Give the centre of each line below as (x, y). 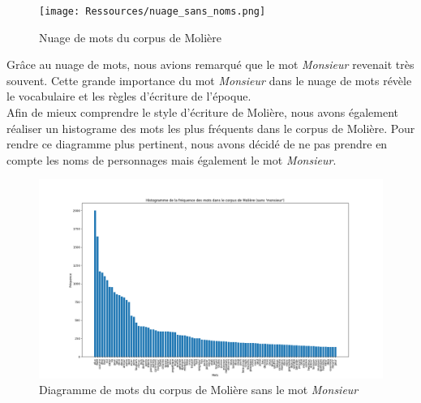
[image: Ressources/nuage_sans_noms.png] (153, 11)
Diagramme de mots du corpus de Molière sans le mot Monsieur (199, 390)
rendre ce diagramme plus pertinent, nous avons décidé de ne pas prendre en (197, 144)
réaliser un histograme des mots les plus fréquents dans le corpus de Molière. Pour (211, 128)
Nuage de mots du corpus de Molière (130, 37)
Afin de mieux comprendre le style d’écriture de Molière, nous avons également (202, 112)
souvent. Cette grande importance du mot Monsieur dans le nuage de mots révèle (209, 80)
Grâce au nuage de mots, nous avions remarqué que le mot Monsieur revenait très (210, 64)
